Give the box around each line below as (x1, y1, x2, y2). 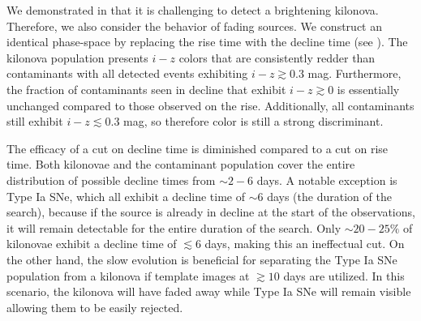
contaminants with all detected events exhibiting (6, 65, 248, 82)
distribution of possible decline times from (6, 171, 216, 188)
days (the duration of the (267, 187, 392, 204)
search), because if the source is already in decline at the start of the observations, (6, 203, 415, 220)
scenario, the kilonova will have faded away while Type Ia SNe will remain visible (6, 283, 411, 300)
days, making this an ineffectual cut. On (204, 235, 405, 252)
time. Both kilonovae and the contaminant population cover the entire (6, 156, 355, 173)
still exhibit (6, 113, 63, 130)
